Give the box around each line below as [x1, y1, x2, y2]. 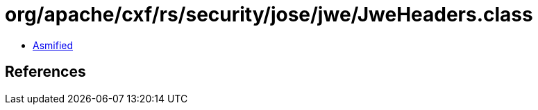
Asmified [33, 39, 74, 51]
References [5, 63, 86, 81]
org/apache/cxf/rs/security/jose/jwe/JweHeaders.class [5, 3, 533, 26]
